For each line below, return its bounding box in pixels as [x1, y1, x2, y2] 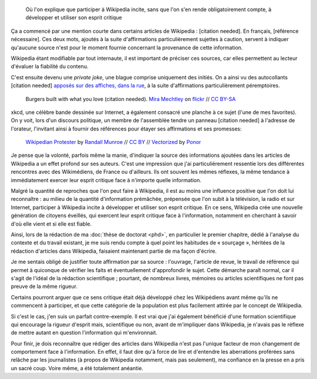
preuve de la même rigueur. [11, 283, 77, 290]
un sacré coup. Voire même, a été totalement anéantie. [11, 364, 144, 371]
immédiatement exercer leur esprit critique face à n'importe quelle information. [11, 176, 202, 183]
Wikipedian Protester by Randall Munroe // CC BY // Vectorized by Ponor [25, 139, 201, 146]
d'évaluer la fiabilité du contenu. [11, 63, 89, 70]
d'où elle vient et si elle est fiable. [11, 220, 92, 227]
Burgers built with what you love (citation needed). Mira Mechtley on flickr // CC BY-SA [25, 95, 236, 102]
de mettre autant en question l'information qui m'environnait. [11, 329, 158, 336]
